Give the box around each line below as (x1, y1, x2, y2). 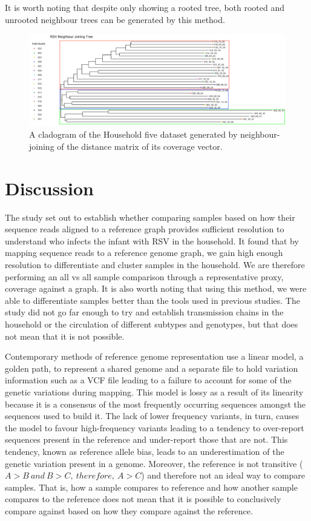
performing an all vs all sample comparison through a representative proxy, (5, 270, 284, 283)
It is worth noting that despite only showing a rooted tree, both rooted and (5, 1, 285, 13)
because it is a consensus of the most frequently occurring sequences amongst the (5, 397, 306, 410)
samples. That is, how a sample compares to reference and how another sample (5, 480, 298, 493)
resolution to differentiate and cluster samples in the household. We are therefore (5, 258, 305, 271)
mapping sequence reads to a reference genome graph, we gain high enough (5, 246, 283, 259)
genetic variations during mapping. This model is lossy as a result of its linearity (5, 385, 304, 398)
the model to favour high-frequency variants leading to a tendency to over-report (5, 421, 304, 434)
